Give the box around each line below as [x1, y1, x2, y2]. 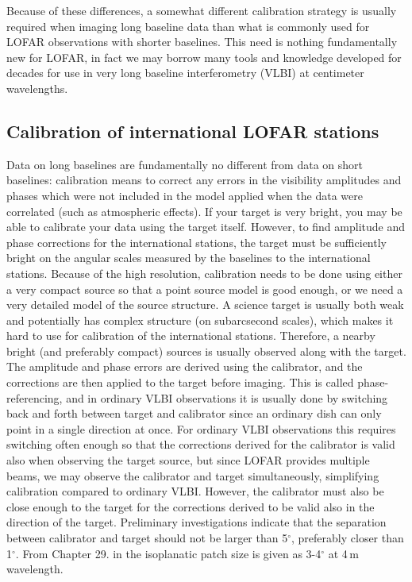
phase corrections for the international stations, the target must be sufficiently [6, 233, 387, 250]
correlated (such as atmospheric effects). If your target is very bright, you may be [6, 202, 402, 219]
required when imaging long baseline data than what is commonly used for [6, 17, 370, 34]
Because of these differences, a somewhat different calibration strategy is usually [6, 2, 397, 18]
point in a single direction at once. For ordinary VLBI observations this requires [6, 420, 396, 437]
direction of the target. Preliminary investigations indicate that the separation [6, 514, 387, 530]
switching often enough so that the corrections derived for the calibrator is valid [6, 436, 395, 453]
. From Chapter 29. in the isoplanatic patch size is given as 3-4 [15, 545, 322, 561]
